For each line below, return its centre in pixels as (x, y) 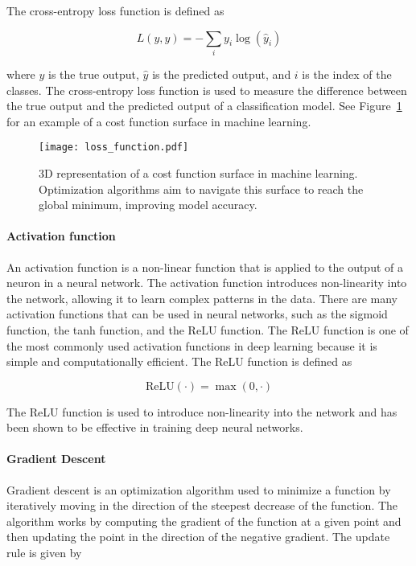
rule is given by (44, 553)
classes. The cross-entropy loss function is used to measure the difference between (207, 90)
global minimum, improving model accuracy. (148, 205)
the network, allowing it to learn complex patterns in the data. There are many (202, 298)
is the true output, (94, 74)
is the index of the (347, 74)
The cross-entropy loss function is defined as (115, 10)
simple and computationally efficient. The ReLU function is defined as (179, 361)
